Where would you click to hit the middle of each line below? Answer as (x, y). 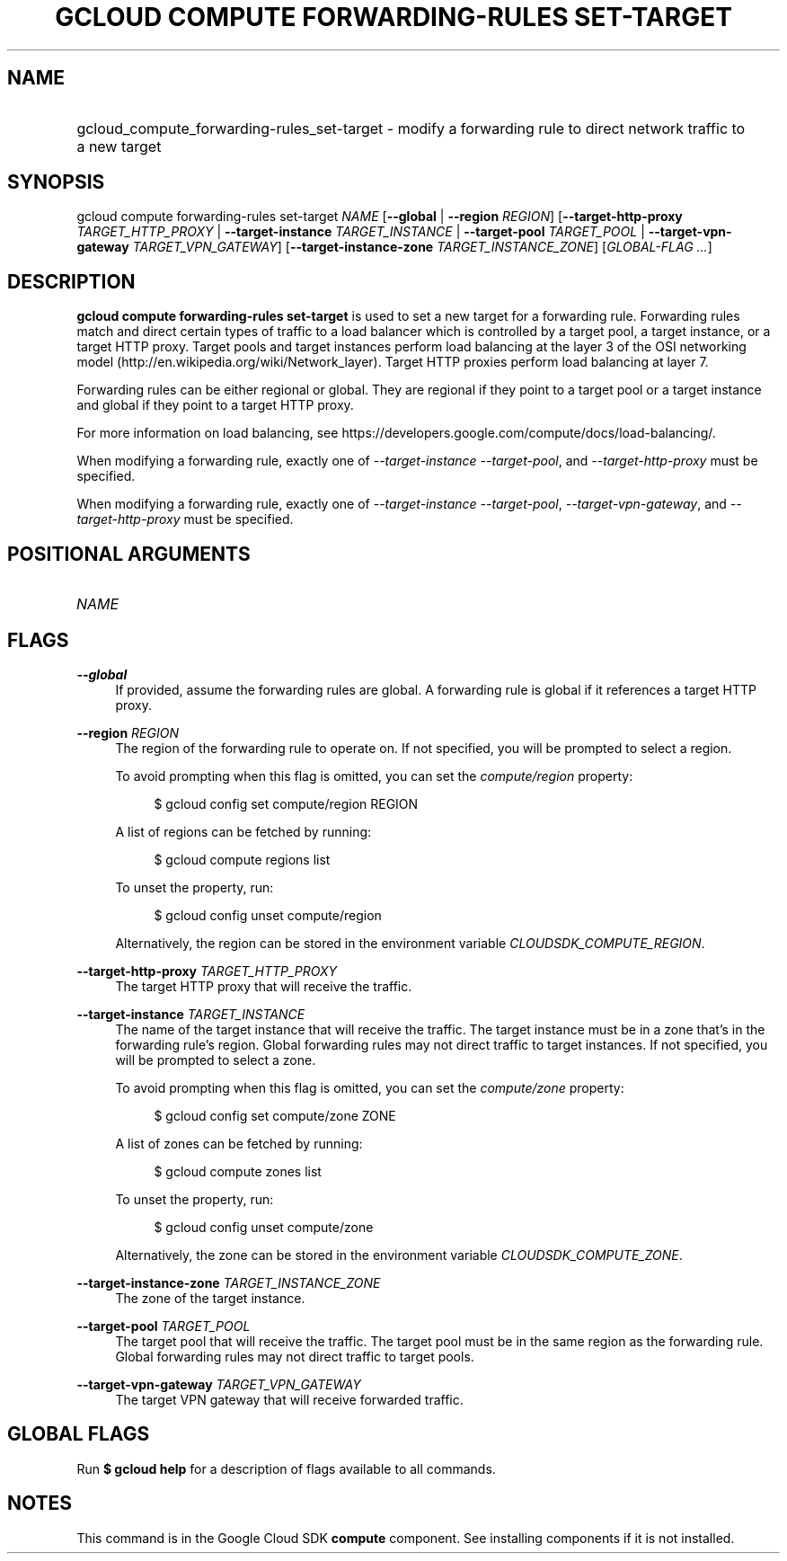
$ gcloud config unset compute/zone (264, 1227)
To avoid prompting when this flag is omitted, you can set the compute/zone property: (370, 1087)
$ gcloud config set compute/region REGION (286, 803)
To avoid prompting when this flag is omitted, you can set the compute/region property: (374, 776)
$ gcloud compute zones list (238, 1171)
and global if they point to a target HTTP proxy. (215, 405)
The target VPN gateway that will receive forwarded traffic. (289, 1399)
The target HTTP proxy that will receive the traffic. (264, 986)
